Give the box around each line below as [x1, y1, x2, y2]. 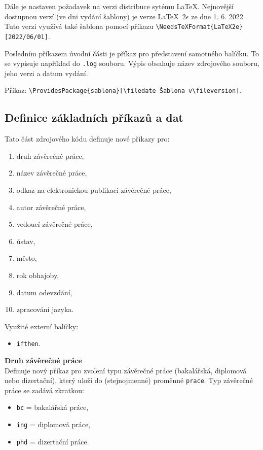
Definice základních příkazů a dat [5, 110, 183, 125]
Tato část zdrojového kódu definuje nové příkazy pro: [5, 133, 170, 144]
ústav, [16, 235, 35, 246]
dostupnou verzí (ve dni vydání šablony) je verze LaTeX [5, 11, 179, 21]
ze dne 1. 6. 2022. [191, 11, 245, 21]
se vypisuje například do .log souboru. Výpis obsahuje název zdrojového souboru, [5, 58, 260, 68]
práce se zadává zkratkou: [5, 385, 84, 395]
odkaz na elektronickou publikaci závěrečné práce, [16, 184, 171, 195]
